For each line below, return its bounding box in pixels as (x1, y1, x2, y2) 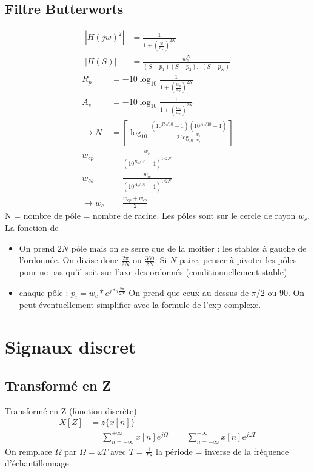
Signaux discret (5, 334, 136, 359)
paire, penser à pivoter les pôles (179, 253, 297, 266)
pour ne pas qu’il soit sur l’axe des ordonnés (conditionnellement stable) (19, 266, 287, 278)
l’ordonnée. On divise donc (19, 253, 118, 266)
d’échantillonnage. (5, 457, 72, 469)
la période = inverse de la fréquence (156, 444, 289, 457)
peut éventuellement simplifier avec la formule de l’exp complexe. (19, 298, 261, 311)
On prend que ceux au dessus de (129, 286, 249, 298)
